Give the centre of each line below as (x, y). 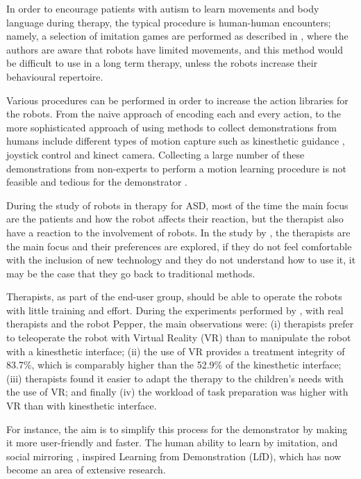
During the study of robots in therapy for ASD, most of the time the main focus (177, 205)
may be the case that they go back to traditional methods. (131, 273)
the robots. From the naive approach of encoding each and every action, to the (174, 114)
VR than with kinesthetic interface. (82, 406)
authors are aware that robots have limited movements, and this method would (175, 49)
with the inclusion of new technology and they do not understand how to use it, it (181, 260)
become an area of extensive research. (86, 470)
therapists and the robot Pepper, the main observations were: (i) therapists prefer (180, 324)
